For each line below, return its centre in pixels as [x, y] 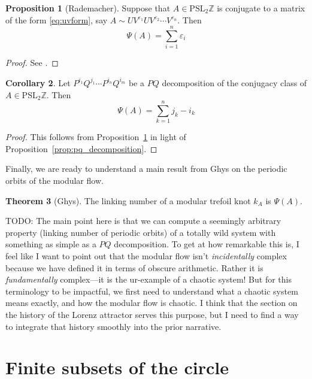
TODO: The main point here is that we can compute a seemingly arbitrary [143, 221]
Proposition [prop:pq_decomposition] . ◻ [81, 148]
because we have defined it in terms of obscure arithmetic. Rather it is [134, 267]
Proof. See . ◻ [32, 63]
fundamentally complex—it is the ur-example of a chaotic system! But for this [149, 279]
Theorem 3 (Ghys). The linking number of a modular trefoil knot [128, 200]
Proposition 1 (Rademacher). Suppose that [88, 8]
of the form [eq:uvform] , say [57, 19]
